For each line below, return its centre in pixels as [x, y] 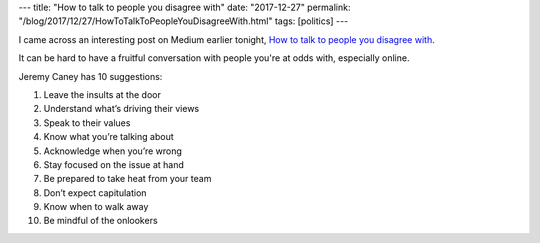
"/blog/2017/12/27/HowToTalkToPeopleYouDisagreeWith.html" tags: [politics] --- [183, 21]
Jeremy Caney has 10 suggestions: [90, 76]
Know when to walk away [96, 207]
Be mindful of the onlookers [101, 221]
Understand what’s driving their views [121, 109]
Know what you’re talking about [108, 137]
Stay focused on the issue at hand [114, 164]
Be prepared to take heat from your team [127, 179]
